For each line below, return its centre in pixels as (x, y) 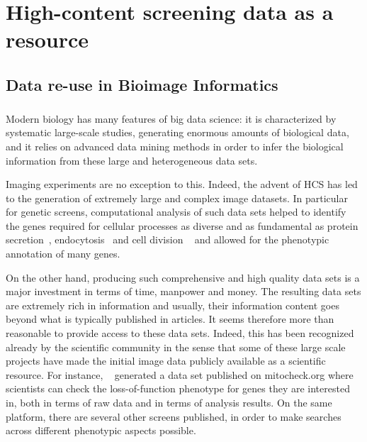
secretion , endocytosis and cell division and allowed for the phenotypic (168, 239)
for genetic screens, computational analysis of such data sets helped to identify (176, 212)
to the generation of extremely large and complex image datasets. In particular (177, 198)
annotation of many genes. (63, 254)
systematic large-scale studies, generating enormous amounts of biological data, (177, 132)
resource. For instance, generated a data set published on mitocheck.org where (180, 374)
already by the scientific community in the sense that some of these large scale (176, 347)
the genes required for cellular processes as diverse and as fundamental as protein (182, 225)
